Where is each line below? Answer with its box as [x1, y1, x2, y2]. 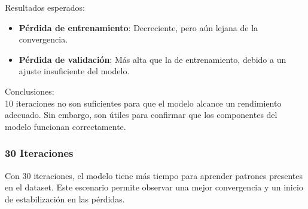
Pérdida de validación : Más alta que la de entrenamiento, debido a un [19, 53, 286, 65]
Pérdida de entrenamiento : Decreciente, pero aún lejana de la [19, 21, 258, 34]
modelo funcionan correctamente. [5, 120, 126, 132]
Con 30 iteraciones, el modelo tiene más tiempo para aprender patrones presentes [5, 169, 303, 181]
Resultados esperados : [5, 1, 85, 13]
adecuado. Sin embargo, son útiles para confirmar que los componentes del [5, 108, 277, 121]
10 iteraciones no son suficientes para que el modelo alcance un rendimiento [5, 96, 282, 109]
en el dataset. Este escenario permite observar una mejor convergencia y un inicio [5, 181, 303, 193]
